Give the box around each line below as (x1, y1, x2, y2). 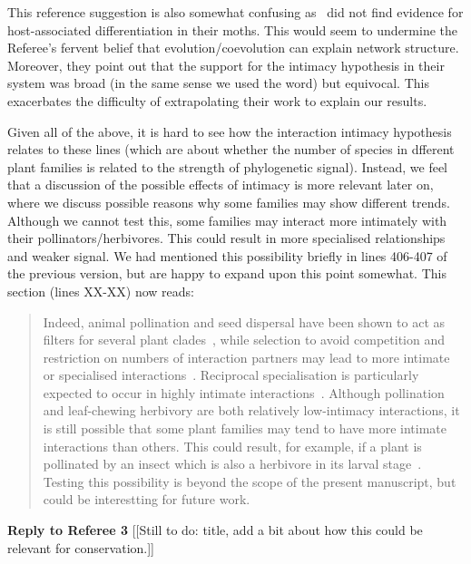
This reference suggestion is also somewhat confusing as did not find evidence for (7, 3, 464, 21)
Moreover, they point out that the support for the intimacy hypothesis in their (7, 55, 445, 74)
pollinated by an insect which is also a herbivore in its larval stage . (43, 454, 422, 473)
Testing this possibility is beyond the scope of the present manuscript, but (43, 472, 456, 491)
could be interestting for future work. (43, 490, 250, 509)
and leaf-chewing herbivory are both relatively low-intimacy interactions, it (43, 401, 460, 420)
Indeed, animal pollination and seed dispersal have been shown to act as (43, 312, 445, 331)
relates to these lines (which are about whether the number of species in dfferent (7, 140, 455, 159)
